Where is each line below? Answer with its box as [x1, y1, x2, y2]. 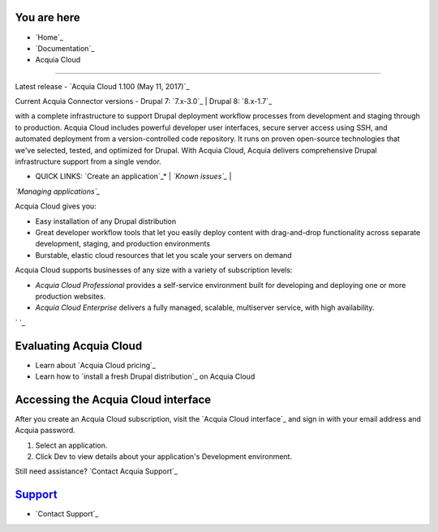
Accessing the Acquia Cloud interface [15, 393, 212, 406]
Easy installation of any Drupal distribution [35, 216, 177, 226]
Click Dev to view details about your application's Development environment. [35, 452, 292, 461]
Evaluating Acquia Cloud [15, 339, 143, 353]
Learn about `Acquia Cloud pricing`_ [35, 360, 156, 370]
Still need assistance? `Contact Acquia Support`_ [15, 466, 178, 476]
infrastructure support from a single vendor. [15, 157, 161, 166]
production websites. [35, 291, 106, 301]
